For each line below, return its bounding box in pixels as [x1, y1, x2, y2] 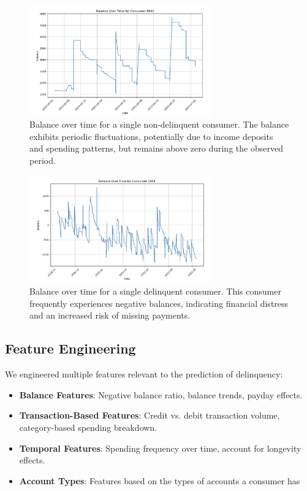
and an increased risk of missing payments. [29, 309, 191, 322]
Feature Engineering [5, 339, 136, 358]
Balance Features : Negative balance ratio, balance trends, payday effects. [19, 388, 303, 401]
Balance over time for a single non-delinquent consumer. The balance [29, 118, 289, 131]
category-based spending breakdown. [19, 420, 157, 433]
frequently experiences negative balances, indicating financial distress [29, 296, 289, 309]
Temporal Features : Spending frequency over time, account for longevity [19, 441, 301, 454]
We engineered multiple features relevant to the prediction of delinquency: [5, 368, 283, 381]
